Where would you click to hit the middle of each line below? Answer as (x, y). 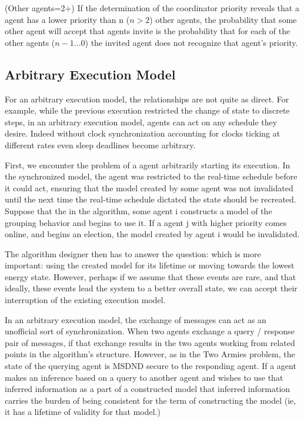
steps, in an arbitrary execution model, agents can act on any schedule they (141, 122)
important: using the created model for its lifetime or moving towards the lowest (150, 265)
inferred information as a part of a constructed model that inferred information (148, 389)
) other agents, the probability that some (223, 19)
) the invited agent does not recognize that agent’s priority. (191, 42)
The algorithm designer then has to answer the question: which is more (133, 253)
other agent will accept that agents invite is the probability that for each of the (148, 31)
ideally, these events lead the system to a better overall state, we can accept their (151, 288)
